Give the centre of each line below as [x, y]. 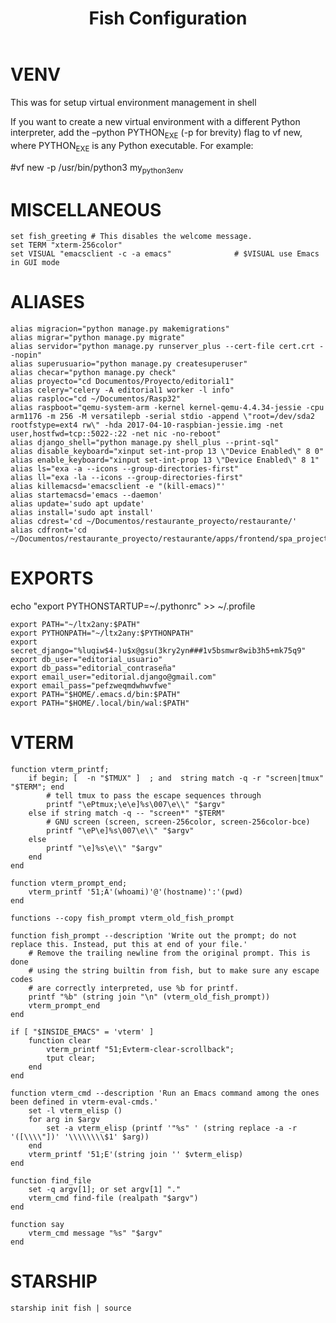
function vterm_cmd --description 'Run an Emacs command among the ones [165, 1093]
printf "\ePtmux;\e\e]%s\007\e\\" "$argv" [136, 805]
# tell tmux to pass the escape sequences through [154, 796]
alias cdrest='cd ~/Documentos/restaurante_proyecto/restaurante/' [154, 522]
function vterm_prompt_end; [69, 883]
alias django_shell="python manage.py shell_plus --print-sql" [145, 443]
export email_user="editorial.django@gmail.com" [113, 677]
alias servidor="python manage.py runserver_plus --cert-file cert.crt [162, 347]
